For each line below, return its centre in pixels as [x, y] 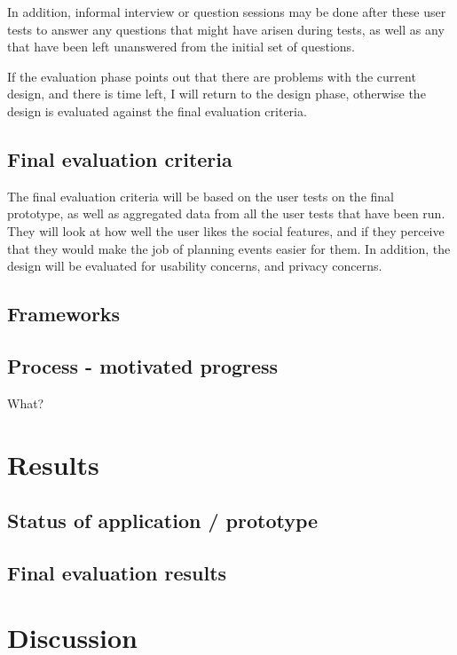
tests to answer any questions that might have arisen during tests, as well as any [226, 29]
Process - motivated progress [143, 365]
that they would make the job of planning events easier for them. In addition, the [229, 248]
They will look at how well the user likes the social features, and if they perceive [226, 230]
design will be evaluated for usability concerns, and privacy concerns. [195, 266]
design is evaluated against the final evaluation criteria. [157, 110]
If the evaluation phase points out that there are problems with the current [212, 76]
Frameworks [64, 314]
